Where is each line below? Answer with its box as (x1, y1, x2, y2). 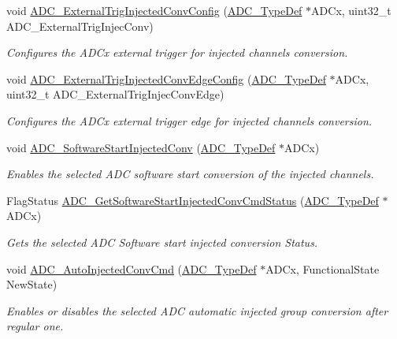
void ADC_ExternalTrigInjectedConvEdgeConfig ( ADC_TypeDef (6, 70, 326, 87)
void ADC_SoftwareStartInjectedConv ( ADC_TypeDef (6, 139, 276, 155)
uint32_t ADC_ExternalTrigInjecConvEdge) (6, 86, 224, 102)
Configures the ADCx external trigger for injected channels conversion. (6, 44, 348, 61)
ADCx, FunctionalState (265, 260, 380, 277)
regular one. (6, 318, 64, 334)
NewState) (6, 276, 58, 292)
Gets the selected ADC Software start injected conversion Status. (6, 233, 318, 250)
